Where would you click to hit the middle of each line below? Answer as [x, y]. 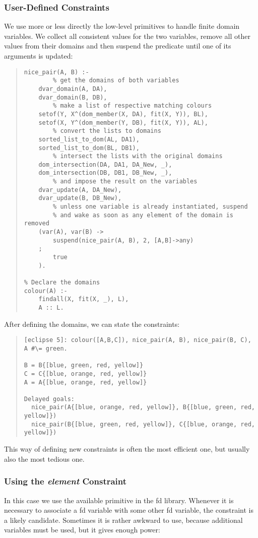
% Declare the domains [62, 282]
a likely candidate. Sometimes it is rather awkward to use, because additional [123, 520]
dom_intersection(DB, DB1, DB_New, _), [105, 173]
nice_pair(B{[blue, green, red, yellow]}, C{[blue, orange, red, [143, 424]
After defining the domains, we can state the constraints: [92, 324]
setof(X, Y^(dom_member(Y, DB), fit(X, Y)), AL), [123, 123]
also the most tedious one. [44, 458]
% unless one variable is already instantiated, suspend [150, 207]
